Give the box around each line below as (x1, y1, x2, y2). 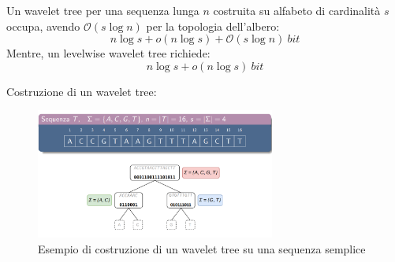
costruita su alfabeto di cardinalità (213, 2, 381, 18)
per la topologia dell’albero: (146, 17, 280, 34)
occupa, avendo (6, 17, 80, 34)
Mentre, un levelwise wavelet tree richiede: (6, 45, 211, 61)
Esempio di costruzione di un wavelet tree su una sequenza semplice (38, 240, 366, 256)
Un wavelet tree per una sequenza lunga (6, 2, 199, 18)
